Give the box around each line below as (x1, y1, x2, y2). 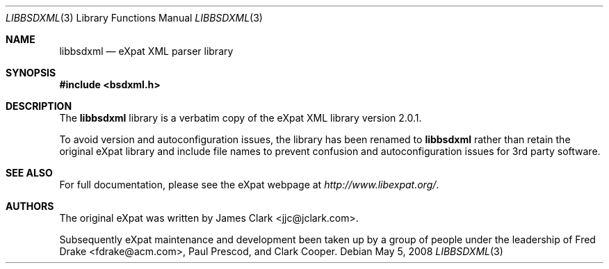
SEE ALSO (6, 167, 53, 179)
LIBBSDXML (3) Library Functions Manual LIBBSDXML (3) (6, 12, 263, 24)
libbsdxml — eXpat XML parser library (59, 45, 234, 57)
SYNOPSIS (6, 67, 56, 79)
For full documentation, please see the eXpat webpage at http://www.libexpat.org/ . (59, 179, 439, 190)
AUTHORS (6, 200, 54, 212)
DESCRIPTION (6, 100, 72, 112)
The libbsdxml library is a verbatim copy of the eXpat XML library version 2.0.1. (59, 112, 422, 124)
